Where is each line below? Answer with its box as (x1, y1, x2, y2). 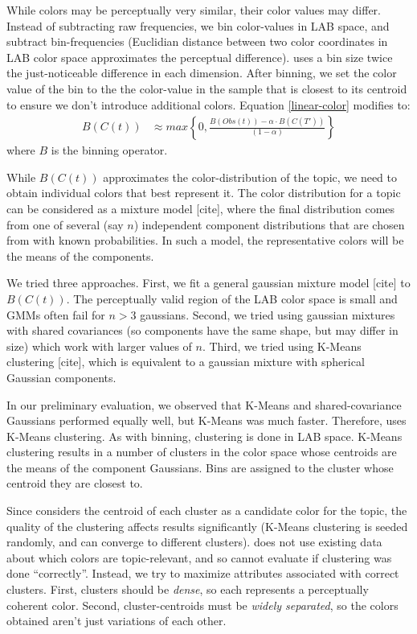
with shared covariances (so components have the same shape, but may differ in (6, 322, 399, 339)
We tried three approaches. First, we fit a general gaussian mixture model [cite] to (6, 274, 411, 291)
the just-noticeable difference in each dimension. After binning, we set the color (6, 64, 397, 81)
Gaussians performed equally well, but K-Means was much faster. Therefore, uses (6, 412, 407, 429)
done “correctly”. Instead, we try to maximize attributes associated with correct (6, 565, 399, 582)
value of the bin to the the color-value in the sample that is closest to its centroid (6, 80, 407, 97)
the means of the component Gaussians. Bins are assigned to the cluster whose (6, 459, 394, 475)
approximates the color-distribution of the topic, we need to (103, 168, 397, 185)
